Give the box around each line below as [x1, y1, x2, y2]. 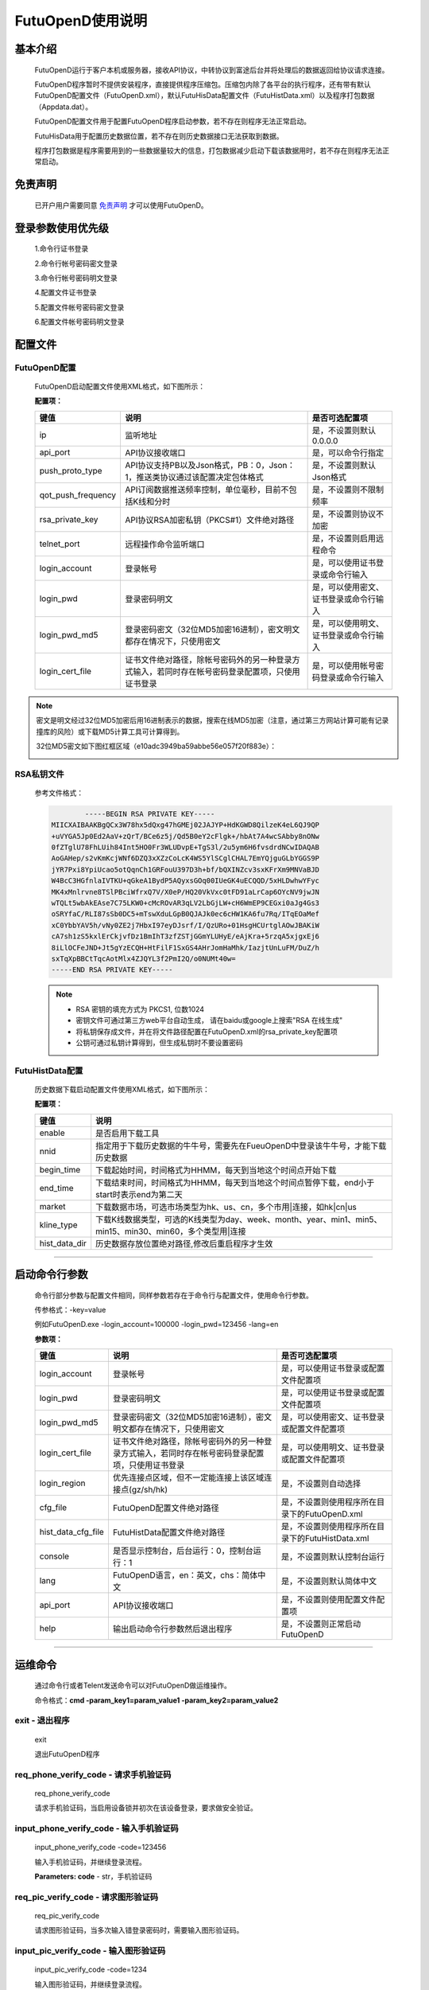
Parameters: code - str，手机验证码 [34, 1871, 153, 1882]
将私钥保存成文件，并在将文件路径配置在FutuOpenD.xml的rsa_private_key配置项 [75, 1027, 338, 1036]
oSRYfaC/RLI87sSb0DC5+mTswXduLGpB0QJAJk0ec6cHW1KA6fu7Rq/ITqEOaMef [51, 910, 320, 919]
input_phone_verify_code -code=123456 [34, 1843, 167, 1852]
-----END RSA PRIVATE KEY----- [51, 966, 174, 974]
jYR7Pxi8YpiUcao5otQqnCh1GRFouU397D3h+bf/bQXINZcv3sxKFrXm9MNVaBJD [51, 864, 320, 874]
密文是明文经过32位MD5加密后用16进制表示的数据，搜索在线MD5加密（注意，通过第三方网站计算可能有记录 [36, 716, 389, 725]
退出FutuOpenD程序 [34, 1750, 100, 1758]
